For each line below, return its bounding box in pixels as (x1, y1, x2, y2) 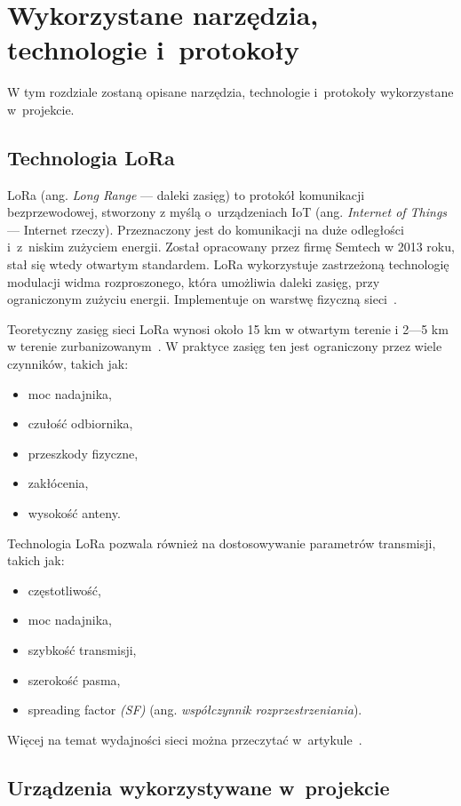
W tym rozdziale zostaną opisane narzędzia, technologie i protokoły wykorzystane (7, 83, 454, 101)
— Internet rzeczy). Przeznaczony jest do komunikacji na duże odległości (7, 219, 404, 238)
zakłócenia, (28, 474, 89, 492)
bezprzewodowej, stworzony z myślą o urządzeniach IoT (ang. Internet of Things (7, 203, 448, 221)
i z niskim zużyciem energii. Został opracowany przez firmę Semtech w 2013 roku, (7, 237, 455, 256)
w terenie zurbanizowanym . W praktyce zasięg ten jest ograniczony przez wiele (7, 337, 442, 355)
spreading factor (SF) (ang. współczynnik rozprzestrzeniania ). (28, 700, 362, 719)
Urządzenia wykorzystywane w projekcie (7, 773, 390, 801)
